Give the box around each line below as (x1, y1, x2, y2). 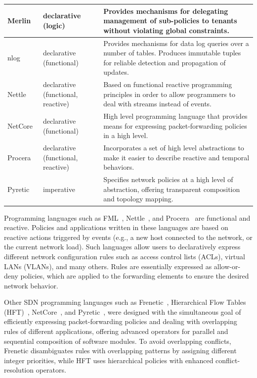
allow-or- (214, 261, 241, 271)
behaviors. (103, 162, 134, 172)
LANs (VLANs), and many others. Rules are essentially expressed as (4, 261, 212, 271)
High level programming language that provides (103, 111, 248, 121)
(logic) (43, 20, 65, 30)
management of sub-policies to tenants (103, 15, 237, 26)
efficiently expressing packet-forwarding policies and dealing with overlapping (4, 316, 237, 327)
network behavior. (4, 280, 58, 290)
